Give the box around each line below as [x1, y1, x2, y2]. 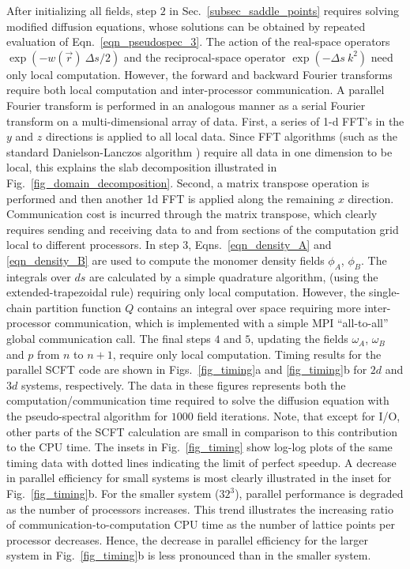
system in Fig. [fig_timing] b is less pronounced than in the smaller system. [6, 547, 371, 563]
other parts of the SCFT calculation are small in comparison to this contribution [6, 423, 397, 439]
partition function [35, 299, 122, 315]
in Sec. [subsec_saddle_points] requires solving [169, 2, 399, 18]
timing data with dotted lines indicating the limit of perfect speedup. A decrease [6, 454, 397, 470]
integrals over [6, 268, 71, 284]
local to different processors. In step [6, 236, 179, 253]
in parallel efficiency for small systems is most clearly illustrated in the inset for [6, 469, 392, 486]
